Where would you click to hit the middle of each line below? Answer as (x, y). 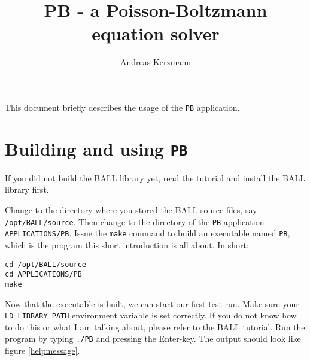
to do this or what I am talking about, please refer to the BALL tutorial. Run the (155, 327)
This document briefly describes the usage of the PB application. (122, 107)
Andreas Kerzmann (156, 62)
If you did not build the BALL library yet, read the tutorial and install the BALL (155, 178)
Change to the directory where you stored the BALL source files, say (131, 210)
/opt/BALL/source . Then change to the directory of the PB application (135, 221)
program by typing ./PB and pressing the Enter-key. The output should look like (153, 339)
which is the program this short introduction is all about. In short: (127, 245)
